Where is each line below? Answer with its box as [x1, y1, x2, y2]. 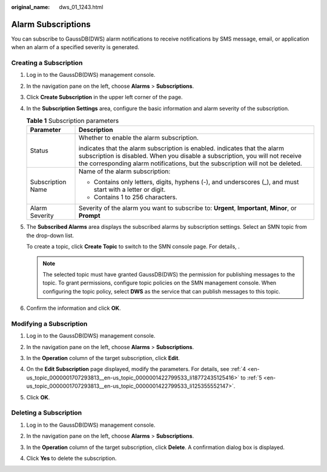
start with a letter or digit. [93, 185, 166, 194]
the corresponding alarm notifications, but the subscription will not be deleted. [78, 159, 302, 168]
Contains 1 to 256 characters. [93, 193, 178, 202]
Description [78, 126, 113, 134]
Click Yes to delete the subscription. [26, 454, 117, 462]
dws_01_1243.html [59, 4, 104, 10]
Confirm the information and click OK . [26, 304, 121, 312]
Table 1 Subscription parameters [26, 117, 119, 125]
